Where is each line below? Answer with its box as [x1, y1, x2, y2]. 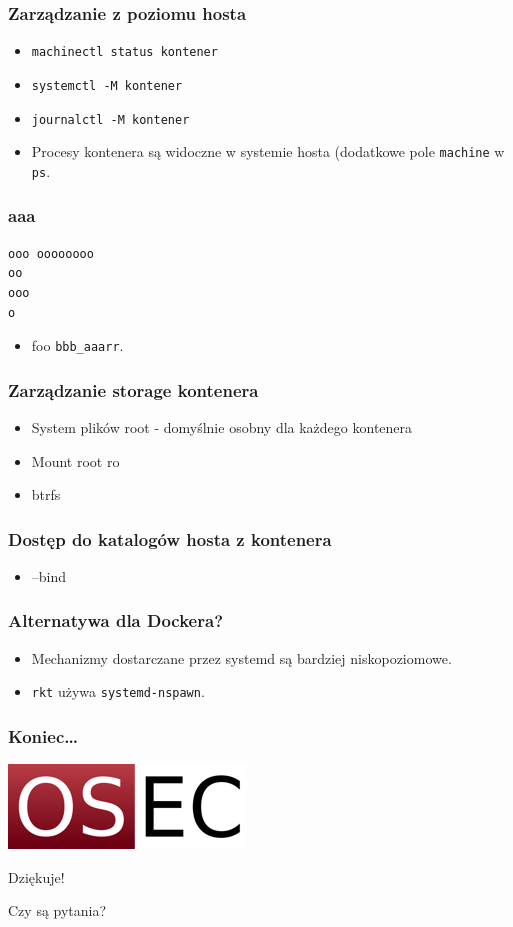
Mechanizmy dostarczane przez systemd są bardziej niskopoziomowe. [31, 647, 452, 668]
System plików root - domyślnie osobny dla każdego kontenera [31, 416, 413, 437]
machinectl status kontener [31, 45, 218, 60]
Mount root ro [31, 450, 120, 471]
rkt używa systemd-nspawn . [31, 681, 205, 702]
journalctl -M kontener [31, 112, 190, 127]
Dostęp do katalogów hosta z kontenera [8, 526, 332, 551]
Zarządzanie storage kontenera [8, 377, 259, 402]
